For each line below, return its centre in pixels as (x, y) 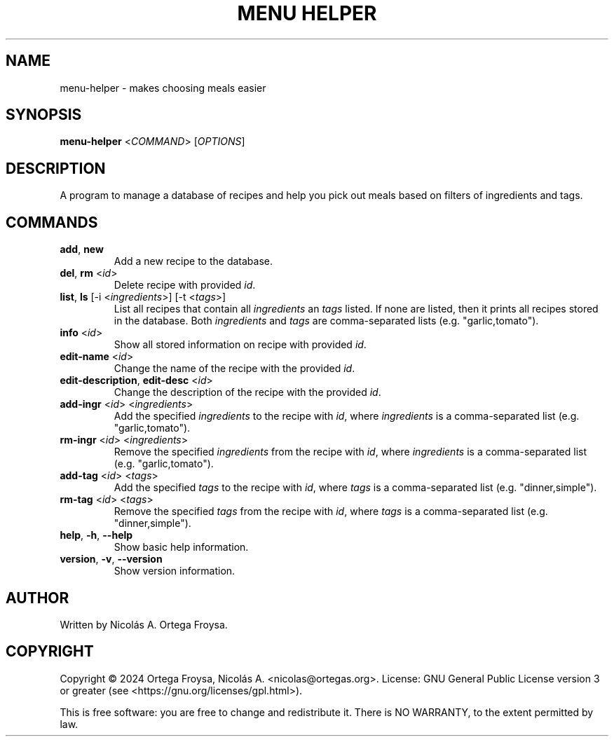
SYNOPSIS (44, 115)
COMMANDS (52, 222)
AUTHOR (37, 598)
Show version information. (175, 571)
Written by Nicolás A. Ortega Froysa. (144, 624)
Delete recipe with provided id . (185, 285)
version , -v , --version (111, 559)
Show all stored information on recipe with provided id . (240, 345)
